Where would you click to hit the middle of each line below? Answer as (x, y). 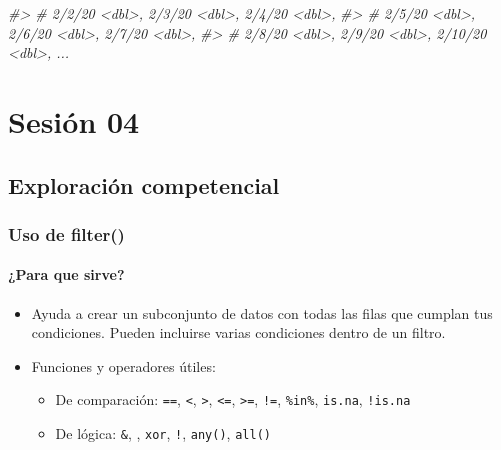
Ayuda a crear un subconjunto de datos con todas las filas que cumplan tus (262, 312)
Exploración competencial (144, 184)
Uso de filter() (66, 233)
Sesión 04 (74, 120)
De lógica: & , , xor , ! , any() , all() (163, 433)
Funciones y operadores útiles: (123, 365)
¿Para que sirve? (66, 274)
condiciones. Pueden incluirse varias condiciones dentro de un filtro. (238, 332)
